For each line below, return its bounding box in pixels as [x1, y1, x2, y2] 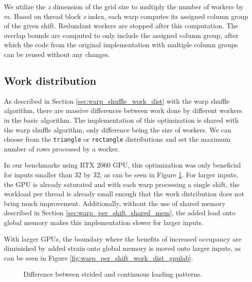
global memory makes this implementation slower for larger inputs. [4, 217, 203, 227]
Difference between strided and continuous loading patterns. [23, 269, 202, 279]
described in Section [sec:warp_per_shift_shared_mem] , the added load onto [4, 207, 236, 218]
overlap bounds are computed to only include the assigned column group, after [4, 30, 238, 40]
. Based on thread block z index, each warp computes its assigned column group [10, 11, 249, 21]
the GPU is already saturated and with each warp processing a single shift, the [4, 179, 239, 189]
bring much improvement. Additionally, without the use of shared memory [4, 198, 226, 208]
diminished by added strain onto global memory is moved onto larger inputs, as [4, 243, 241, 253]
